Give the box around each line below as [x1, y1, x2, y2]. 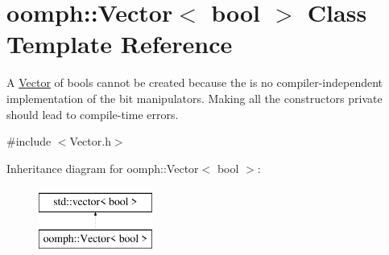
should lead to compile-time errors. [6, 105, 179, 122]
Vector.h [69, 133, 111, 150]
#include [6, 133, 52, 150]
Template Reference [6, 27, 233, 60]
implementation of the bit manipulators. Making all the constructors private [6, 89, 383, 106]
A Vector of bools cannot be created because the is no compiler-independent [6, 74, 383, 91]
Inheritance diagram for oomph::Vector [6, 159, 199, 176]
